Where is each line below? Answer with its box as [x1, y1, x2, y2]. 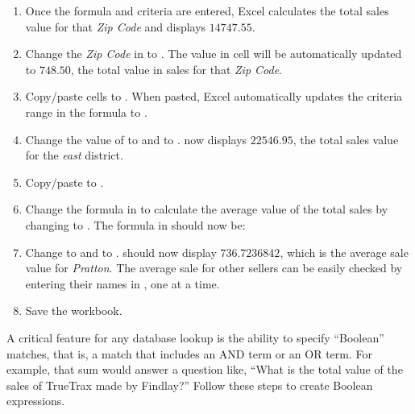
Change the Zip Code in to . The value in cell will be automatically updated [25, 45, 402, 62]
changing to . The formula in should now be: [25, 216, 246, 233]
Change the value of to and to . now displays [25, 130, 247, 147]
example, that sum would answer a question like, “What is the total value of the [6, 361, 403, 378]
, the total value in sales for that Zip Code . [70, 60, 283, 77]
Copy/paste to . [25, 173, 104, 190]
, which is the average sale [280, 243, 409, 260]
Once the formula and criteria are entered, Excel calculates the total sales [25, 2, 389, 19]
